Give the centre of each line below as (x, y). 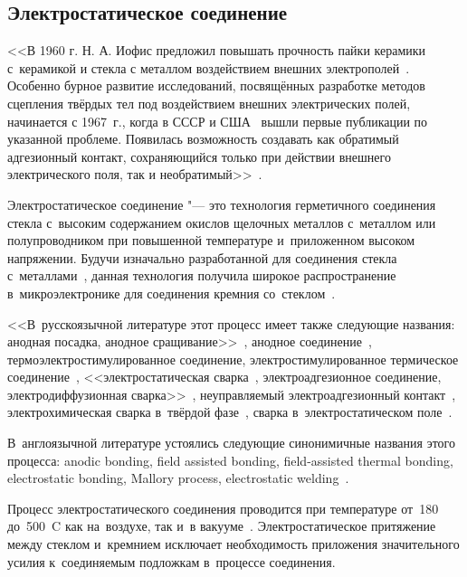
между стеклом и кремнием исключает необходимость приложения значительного (233, 544)
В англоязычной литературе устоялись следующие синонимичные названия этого (231, 443)
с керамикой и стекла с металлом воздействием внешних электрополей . (209, 67)
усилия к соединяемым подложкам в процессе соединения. (172, 561)
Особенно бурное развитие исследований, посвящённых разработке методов (216, 85)
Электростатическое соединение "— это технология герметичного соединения (222, 204)
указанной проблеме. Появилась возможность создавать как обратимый (203, 139)
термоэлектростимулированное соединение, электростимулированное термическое (233, 359)
